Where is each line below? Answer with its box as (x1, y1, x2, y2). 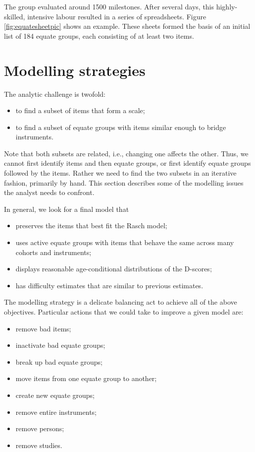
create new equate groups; (15, 389, 95, 400)
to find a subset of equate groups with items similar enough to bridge (15, 122, 226, 132)
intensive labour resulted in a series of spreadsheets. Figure (27, 11, 206, 21)
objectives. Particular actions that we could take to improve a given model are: (4, 307, 244, 317)
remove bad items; (15, 323, 71, 333)
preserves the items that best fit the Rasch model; (15, 220, 167, 231)
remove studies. (15, 440, 62, 450)
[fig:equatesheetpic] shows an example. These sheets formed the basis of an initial (4, 21, 251, 31)
